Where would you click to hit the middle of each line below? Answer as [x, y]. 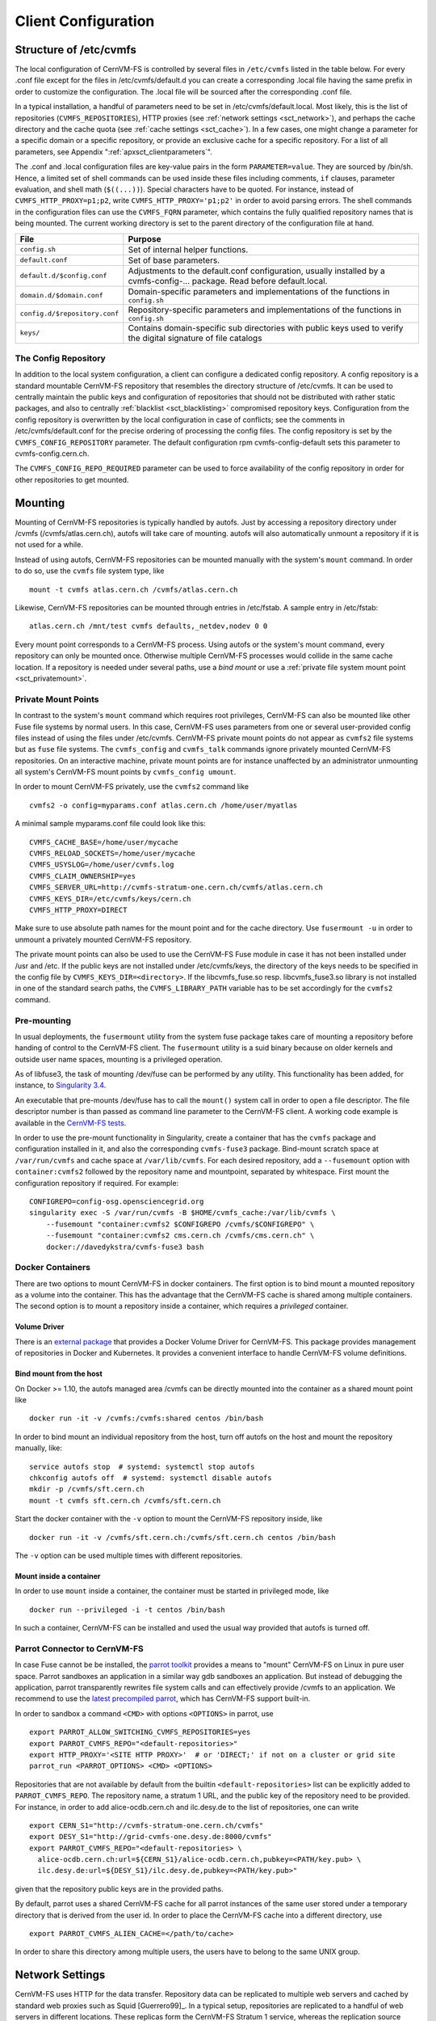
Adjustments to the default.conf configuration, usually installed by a [256, 271]
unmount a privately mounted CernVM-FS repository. [103, 939]
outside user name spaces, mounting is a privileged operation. [119, 1059]
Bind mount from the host [59, 1373]
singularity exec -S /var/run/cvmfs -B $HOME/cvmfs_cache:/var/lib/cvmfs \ [182, 1213]
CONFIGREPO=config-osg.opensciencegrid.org [117, 1201]
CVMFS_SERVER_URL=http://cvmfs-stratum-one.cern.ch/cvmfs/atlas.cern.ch [176, 888]
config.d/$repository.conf [69, 313]
